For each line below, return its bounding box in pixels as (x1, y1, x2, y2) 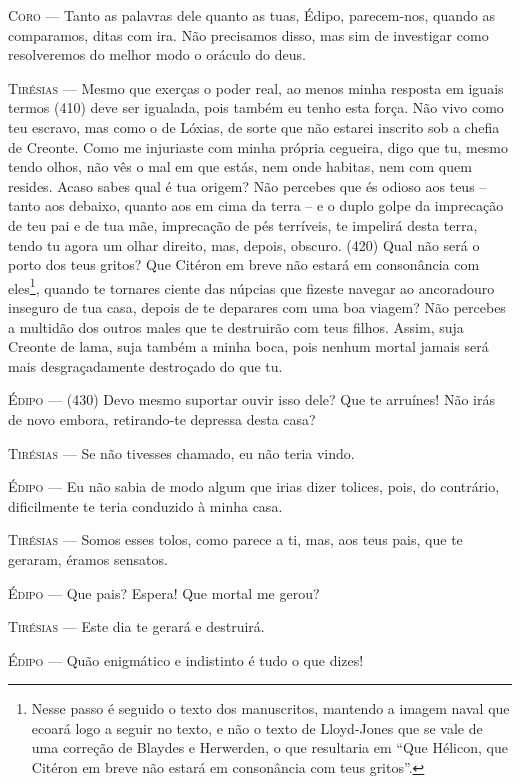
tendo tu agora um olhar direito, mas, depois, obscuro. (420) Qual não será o (8, 234, 480, 255)
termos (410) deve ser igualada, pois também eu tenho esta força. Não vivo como (8, 97, 504, 118)
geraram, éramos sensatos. (8, 548, 168, 569)
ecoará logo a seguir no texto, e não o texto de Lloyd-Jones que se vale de (31, 717, 483, 738)
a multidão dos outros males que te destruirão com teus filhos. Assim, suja (8, 316, 464, 337)
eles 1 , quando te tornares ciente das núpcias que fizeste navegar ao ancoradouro (8, 274, 495, 298)
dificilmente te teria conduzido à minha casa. (8, 495, 283, 516)
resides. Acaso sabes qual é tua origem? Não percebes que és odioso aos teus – (8, 175, 487, 196)
